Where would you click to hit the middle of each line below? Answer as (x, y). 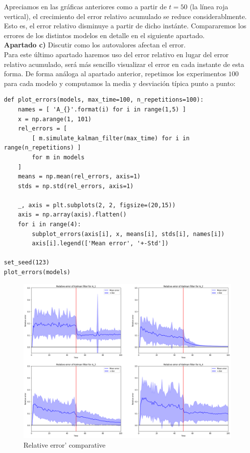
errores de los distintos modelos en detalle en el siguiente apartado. (104, 35)
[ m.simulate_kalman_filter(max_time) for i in (111, 138)
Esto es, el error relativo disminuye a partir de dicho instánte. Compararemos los (125, 26)
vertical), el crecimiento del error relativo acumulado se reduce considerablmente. (125, 16)
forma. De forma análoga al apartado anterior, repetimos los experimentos (115, 74)
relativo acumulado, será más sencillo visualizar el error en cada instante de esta (124, 64)
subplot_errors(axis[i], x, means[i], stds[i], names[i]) (128, 234)
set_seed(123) (27, 263)
